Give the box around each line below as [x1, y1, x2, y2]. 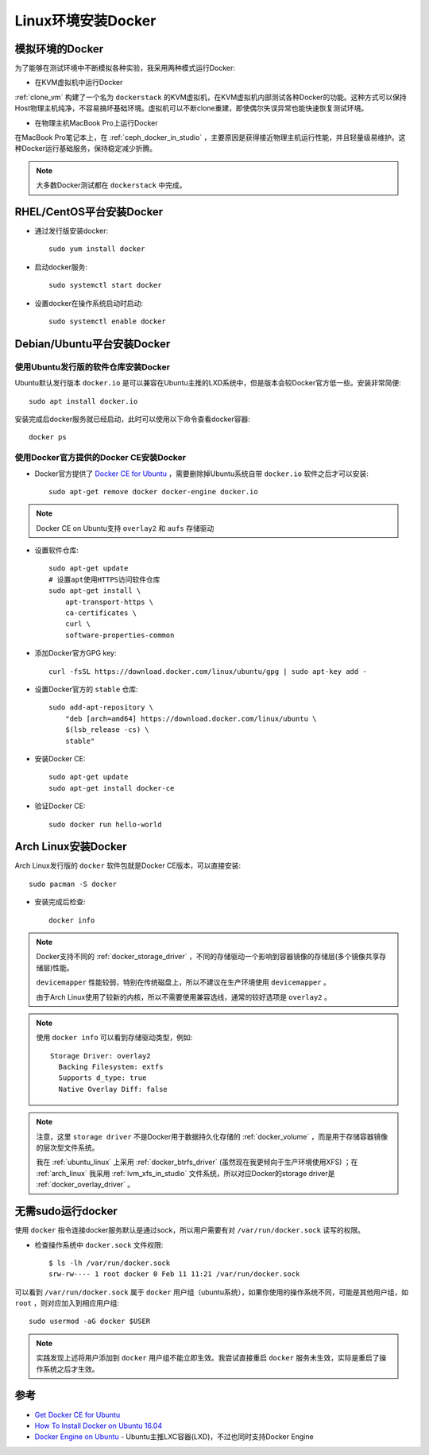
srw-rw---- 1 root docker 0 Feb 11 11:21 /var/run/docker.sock [48, 1270, 300, 1279]
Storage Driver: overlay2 [50, 1051, 151, 1060]
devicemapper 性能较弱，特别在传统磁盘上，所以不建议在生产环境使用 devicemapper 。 [36, 977, 331, 987]
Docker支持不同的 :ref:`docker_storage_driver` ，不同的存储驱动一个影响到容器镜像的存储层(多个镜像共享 [36, 952, 380, 962]
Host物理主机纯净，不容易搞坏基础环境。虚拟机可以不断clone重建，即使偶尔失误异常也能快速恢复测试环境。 [14, 103, 369, 113]
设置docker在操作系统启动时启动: [34, 298, 143, 308]
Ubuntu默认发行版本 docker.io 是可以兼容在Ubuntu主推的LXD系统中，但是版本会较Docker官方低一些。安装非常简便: [14, 378, 401, 388]
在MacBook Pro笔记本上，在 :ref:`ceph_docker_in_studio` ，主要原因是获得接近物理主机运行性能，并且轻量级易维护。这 [14, 133, 406, 142]
